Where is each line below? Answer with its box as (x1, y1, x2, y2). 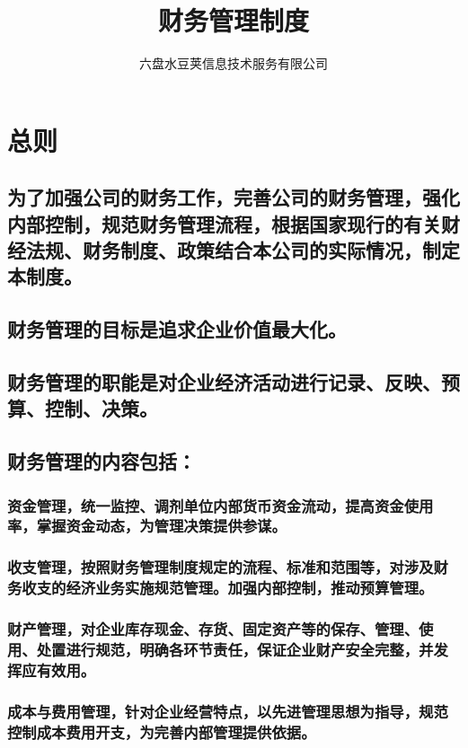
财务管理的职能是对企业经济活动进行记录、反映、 (7, 368, 441, 396)
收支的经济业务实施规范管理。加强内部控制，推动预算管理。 (22, 576, 434, 599)
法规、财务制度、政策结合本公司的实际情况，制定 (25, 236, 460, 264)
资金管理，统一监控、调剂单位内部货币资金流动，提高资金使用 (7, 494, 434, 516)
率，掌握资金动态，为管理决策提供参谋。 (7, 515, 287, 537)
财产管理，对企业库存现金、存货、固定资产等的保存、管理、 (7, 618, 419, 640)
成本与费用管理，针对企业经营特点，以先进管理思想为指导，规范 (7, 700, 448, 722)
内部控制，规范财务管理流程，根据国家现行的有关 (7, 209, 441, 237)
